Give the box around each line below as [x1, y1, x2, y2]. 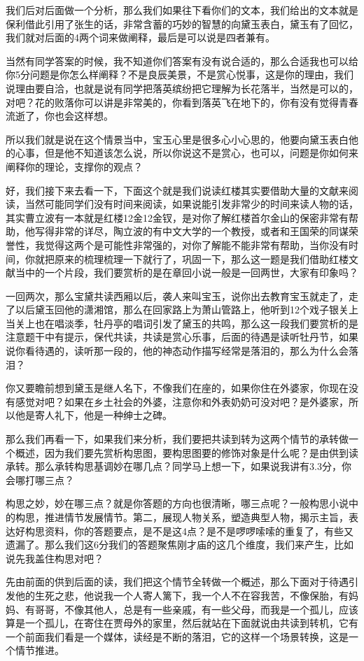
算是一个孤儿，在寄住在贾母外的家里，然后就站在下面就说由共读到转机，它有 [6, 616, 358, 630]
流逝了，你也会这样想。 [6, 108, 113, 123]
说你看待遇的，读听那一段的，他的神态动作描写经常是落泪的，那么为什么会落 [6, 343, 358, 358]
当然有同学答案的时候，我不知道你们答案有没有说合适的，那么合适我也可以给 [6, 53, 358, 68]
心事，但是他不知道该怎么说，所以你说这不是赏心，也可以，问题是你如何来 [15, 145, 358, 160]
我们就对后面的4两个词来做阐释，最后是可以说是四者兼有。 [6, 30, 275, 45]
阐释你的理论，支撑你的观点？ [6, 159, 143, 173]
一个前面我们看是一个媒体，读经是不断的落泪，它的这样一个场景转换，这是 [6, 629, 349, 644]
